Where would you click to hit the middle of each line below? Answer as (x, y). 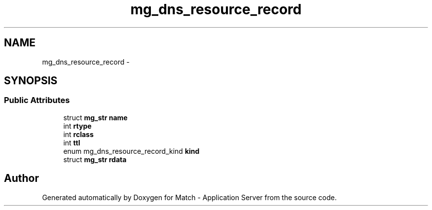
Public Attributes (37, 100)
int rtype (77, 126)
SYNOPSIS (31, 81)
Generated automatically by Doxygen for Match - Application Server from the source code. (189, 197)
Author (21, 178)
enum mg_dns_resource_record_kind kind (131, 151)
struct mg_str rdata (95, 159)
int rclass (78, 134)
